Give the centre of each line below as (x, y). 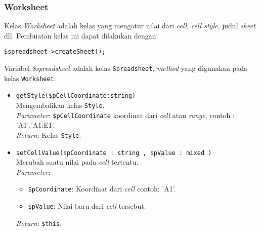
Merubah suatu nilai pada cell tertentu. (77, 162)
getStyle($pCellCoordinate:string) (76, 96)
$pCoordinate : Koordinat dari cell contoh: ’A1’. (102, 189)
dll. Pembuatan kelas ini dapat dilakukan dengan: (81, 35)
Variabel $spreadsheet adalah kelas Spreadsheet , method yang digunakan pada (126, 68)
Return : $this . (39, 223)
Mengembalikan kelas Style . (60, 105)
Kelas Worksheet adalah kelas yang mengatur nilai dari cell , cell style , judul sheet (130, 26)
